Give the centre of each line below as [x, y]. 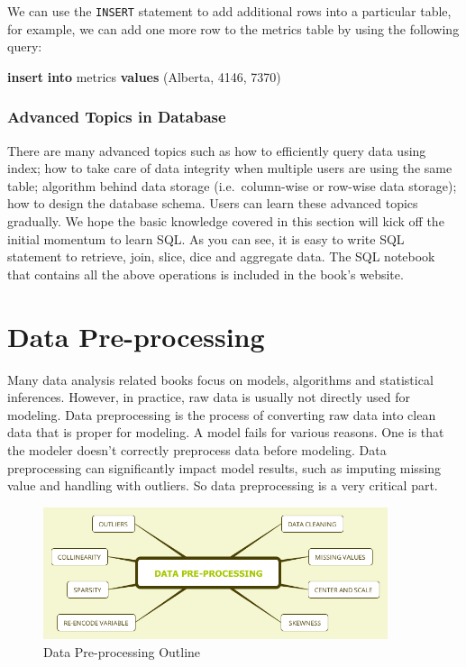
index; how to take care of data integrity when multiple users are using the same [230, 168]
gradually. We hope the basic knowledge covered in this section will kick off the [226, 221]
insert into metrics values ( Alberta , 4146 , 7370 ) [144, 76]
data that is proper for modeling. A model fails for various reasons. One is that [226, 432]
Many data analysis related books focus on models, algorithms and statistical [220, 379]
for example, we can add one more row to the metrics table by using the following [233, 28]
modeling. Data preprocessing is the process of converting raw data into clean [222, 414]
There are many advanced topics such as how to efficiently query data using [217, 150]
